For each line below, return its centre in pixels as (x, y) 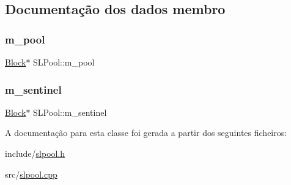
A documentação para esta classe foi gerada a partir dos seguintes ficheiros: (146, 133)
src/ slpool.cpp (31, 174)
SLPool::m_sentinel (70, 112)
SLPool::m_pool (64, 62)
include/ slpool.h (35, 153)
